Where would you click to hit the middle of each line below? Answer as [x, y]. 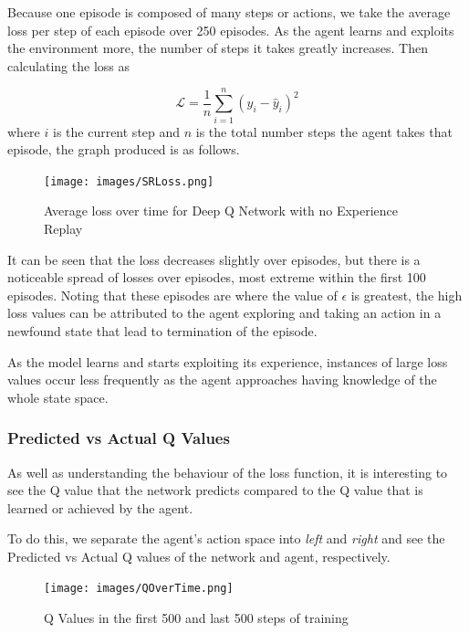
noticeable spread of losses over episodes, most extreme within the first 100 [217, 277]
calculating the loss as [68, 65]
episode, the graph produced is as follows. [124, 149]
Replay [63, 228]
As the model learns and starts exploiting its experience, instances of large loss [228, 361]
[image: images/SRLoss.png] [129, 181]
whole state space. [58, 397]
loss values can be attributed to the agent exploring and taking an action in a [224, 313]
